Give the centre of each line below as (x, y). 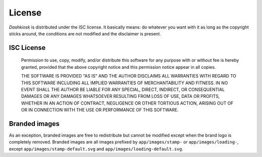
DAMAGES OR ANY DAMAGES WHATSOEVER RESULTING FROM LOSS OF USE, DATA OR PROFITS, (121, 96)
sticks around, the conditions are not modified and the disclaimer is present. (85, 33)
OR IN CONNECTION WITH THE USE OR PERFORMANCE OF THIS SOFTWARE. (100, 110)
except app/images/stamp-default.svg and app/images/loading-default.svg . (96, 149)
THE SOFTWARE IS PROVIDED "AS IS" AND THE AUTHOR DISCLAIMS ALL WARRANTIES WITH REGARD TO (129, 76)
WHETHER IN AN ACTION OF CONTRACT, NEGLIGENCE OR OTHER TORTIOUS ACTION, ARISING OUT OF (127, 103)
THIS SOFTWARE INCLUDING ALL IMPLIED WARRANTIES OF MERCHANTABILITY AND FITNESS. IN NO (124, 83)
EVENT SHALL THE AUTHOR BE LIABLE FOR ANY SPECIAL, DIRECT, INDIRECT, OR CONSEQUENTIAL (123, 89)
